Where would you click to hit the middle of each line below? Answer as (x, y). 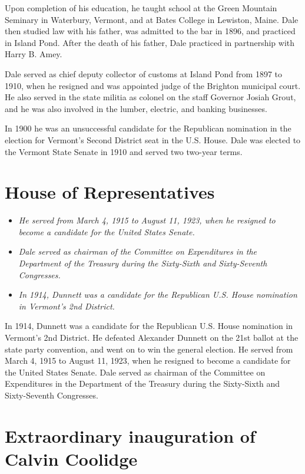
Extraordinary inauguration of (130, 435)
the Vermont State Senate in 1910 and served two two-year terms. (124, 151)
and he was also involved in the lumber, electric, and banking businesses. (136, 108)
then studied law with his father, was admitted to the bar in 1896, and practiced (150, 31)
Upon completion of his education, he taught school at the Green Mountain (141, 8)
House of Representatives (110, 192)
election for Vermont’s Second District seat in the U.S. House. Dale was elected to (153, 139)
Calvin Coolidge (71, 458)
